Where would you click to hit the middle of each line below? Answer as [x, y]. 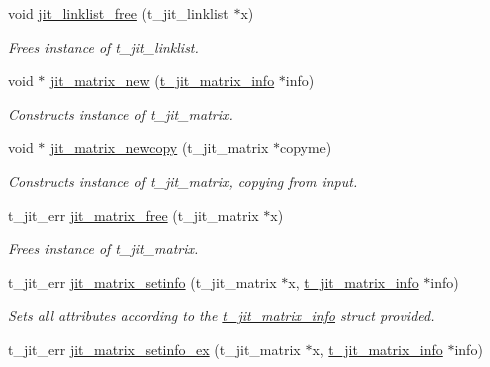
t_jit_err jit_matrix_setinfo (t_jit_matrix [142, 281]
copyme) [305, 147]
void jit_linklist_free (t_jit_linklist [118, 13]
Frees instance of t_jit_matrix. [103, 248]
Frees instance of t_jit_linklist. [103, 46]
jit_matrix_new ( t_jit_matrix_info [162, 80]
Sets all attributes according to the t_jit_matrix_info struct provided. [221, 315]
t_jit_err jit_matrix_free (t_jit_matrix [133, 214]
